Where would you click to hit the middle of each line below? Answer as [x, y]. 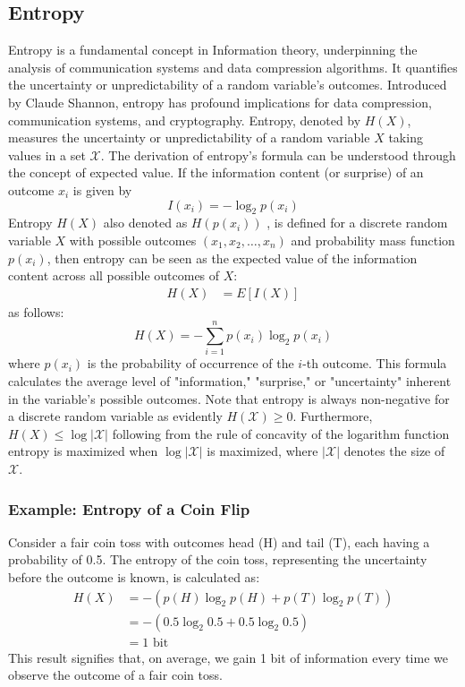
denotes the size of [394, 451]
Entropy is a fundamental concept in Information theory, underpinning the [213, 50]
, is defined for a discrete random [357, 223]
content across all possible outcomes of [114, 275]
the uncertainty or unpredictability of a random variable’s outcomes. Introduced [228, 85]
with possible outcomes [133, 240]
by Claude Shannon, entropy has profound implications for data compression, [220, 102]
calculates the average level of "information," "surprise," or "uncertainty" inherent [230, 381]
